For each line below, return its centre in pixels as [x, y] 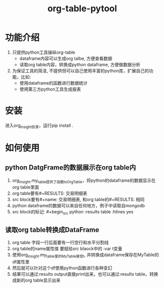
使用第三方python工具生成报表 [50, 89]
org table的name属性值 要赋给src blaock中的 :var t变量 [67, 249]
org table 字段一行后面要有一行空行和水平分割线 [60, 243]
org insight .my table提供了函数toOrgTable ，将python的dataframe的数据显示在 [84, 181]
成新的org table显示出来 [36, 280]
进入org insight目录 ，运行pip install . [39, 126]
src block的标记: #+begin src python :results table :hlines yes [73, 213]
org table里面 [25, 187]
